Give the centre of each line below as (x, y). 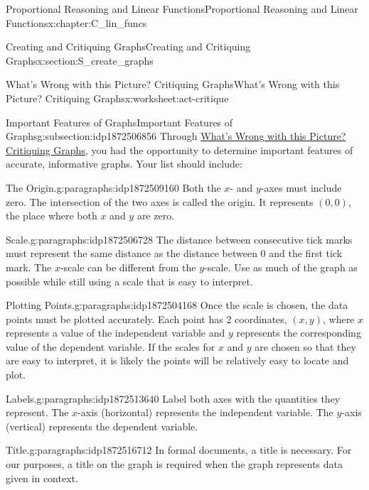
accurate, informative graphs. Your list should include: (124, 164)
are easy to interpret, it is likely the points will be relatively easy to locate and (177, 360)
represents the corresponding (299, 333)
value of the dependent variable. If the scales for (111, 346)
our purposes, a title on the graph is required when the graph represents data (174, 464)
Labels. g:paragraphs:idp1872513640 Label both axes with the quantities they (173, 398)
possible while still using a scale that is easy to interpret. (129, 281)
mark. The (29, 267)
